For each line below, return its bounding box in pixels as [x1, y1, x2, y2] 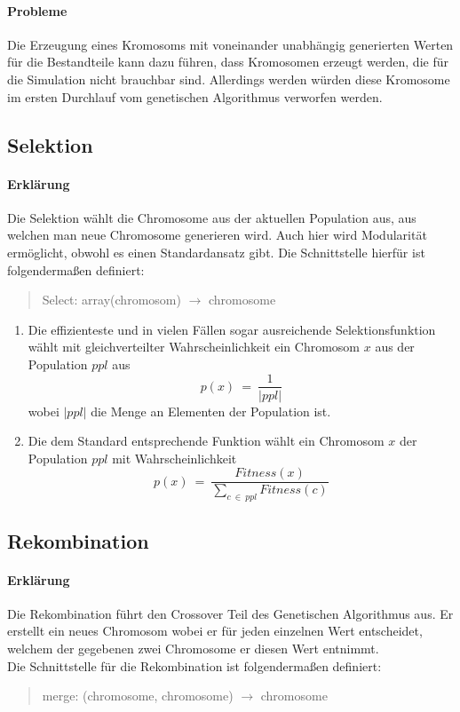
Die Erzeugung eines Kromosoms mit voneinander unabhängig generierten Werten [7, 35, 454, 53]
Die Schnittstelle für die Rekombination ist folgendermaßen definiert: [7, 656, 382, 675]
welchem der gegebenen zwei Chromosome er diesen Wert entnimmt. [7, 638, 379, 657]
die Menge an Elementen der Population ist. [91, 401, 331, 420]
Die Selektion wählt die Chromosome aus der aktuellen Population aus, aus [7, 208, 416, 226]
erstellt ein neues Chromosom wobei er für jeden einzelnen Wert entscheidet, [7, 621, 423, 640]
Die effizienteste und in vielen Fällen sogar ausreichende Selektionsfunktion [28, 320, 436, 338]
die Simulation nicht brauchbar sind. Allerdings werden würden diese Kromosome [7, 69, 450, 88]
